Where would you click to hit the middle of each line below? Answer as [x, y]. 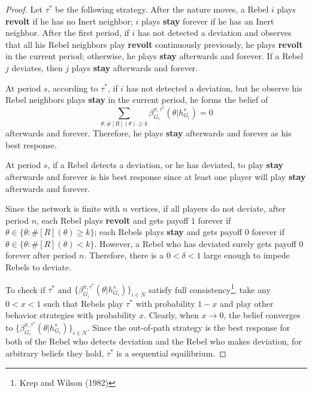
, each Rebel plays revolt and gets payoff [113, 220]
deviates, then [37, 67]
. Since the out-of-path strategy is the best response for [189, 327]
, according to [73, 88]
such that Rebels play [83, 303]
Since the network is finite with [63, 208]
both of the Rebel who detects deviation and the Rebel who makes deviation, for [154, 341]
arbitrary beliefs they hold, [55, 353]
